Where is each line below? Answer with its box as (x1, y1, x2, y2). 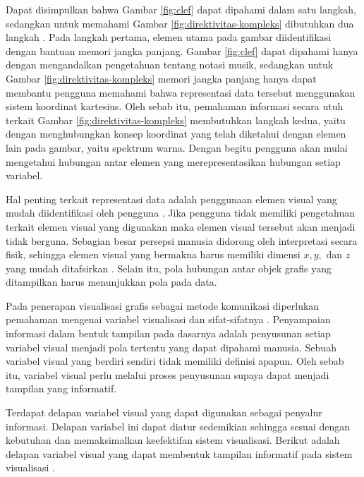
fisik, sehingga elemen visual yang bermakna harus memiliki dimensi (6, 247, 301, 262)
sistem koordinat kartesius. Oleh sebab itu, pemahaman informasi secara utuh (6, 99, 344, 114)
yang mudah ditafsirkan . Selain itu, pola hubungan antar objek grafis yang (6, 260, 332, 275)
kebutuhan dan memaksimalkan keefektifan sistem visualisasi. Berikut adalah (6, 433, 340, 447)
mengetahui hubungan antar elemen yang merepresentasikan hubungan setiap (6, 154, 341, 169)
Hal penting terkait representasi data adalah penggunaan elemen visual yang (6, 191, 337, 206)
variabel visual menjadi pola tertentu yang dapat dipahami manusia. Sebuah (6, 339, 336, 354)
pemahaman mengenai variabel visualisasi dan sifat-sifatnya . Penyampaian (6, 312, 331, 327)
